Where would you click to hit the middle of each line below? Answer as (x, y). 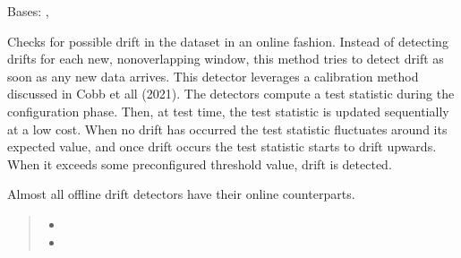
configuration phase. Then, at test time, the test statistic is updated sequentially (228, 111)
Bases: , (28, 11)
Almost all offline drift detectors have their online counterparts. (181, 194)
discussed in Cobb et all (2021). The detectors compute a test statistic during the (231, 94)
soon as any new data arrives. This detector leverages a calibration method (213, 76)
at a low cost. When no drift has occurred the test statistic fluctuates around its (227, 129)
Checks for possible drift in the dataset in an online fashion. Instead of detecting (228, 41)
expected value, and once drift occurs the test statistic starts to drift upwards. (222, 146)
